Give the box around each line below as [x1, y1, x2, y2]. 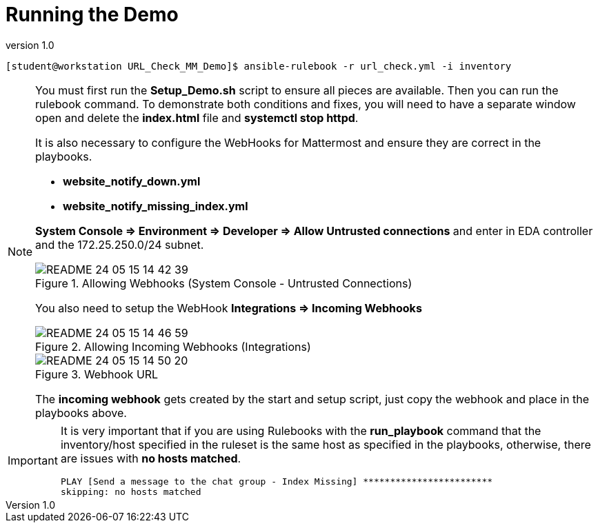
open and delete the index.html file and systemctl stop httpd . [35, 110, 359, 125]
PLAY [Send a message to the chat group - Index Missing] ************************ [60, 476, 493, 487]
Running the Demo [6, 3, 179, 26]
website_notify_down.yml [63, 174, 201, 188]
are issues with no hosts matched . [60, 451, 241, 465]
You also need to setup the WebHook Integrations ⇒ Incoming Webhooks [35, 301, 422, 315]
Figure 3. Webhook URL [35, 367, 159, 381]
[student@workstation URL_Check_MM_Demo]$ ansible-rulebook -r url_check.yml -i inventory [6, 60, 512, 72]
